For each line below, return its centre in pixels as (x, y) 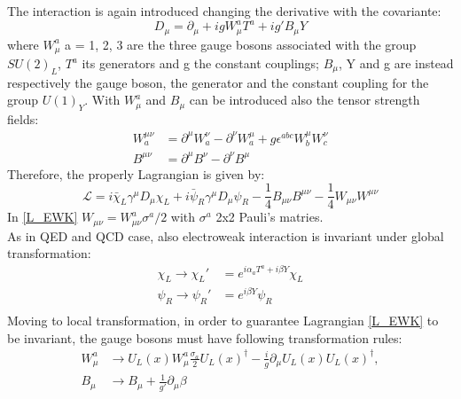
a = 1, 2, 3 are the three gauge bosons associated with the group (241, 44)
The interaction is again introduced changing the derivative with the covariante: (224, 11)
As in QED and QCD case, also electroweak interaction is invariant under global (226, 235)
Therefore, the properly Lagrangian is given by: (136, 173)
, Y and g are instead (396, 63)
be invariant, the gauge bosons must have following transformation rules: (205, 337)
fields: (23, 119)
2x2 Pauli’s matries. (270, 217)
